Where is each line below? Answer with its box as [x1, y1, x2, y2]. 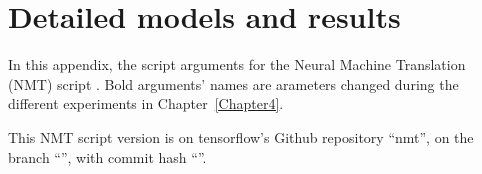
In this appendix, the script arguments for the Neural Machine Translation [8, 54, 466, 75]
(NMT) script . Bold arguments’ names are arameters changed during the [8, 73, 459, 94]
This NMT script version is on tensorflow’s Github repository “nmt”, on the [8, 126, 474, 147]
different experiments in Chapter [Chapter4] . [8, 93, 284, 114]
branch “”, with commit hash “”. [8, 146, 207, 167]
